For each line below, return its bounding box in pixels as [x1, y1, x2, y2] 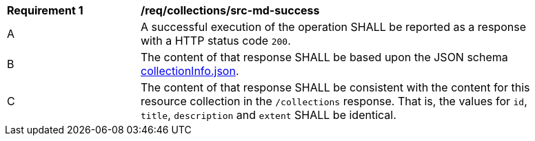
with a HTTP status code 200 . [141, 34, 291, 47]
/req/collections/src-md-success [141, 3, 320, 17]
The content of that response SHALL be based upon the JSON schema [141, 50, 508, 64]
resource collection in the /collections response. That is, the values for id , [141, 94, 527, 108]
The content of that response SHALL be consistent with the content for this [141, 80, 530, 94]
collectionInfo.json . [141, 64, 239, 78]
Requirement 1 [7, 3, 83, 17]
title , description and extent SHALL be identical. [141, 108, 396, 122]
